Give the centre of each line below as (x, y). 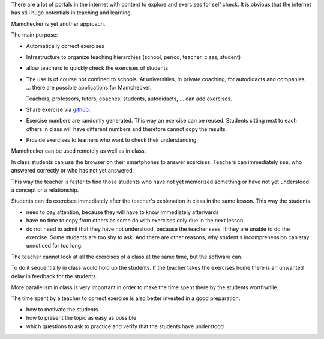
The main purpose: (34, 35)
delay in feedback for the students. (54, 276)
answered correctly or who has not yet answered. (73, 171)
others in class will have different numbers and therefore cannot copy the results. (127, 129)
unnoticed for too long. (55, 246)
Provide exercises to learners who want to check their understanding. (112, 140)
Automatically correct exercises (65, 46)
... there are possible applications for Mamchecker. (89, 88)
